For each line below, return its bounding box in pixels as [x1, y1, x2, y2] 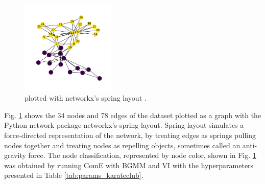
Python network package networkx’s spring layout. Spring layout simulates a [4, 120, 244, 130]
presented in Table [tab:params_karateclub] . [4, 170, 143, 180]
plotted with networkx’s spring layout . [25, 93, 147, 103]
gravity [4, 150, 26, 160]
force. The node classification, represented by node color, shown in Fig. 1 [28, 150, 256, 160]
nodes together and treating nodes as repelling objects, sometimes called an [4, 140, 240, 150]
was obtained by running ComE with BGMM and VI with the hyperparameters [4, 159, 254, 170]
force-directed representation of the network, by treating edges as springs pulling [4, 129, 256, 140]
